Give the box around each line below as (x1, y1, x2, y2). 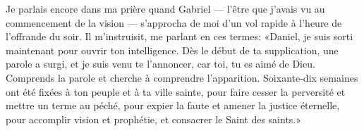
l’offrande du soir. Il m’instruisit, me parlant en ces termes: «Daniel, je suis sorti (6, 29, 353, 44)
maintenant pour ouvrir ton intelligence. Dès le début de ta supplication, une (6, 42, 339, 57)
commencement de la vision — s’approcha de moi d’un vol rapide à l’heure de (6, 15, 342, 30)
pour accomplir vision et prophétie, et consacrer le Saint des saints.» (6, 111, 302, 126)
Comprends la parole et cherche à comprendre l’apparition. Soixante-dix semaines (6, 70, 358, 85)
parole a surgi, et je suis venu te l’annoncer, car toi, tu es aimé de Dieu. (6, 56, 315, 71)
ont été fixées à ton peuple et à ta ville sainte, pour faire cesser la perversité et (6, 84, 346, 99)
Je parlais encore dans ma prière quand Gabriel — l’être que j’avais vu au (6, 1, 325, 15)
